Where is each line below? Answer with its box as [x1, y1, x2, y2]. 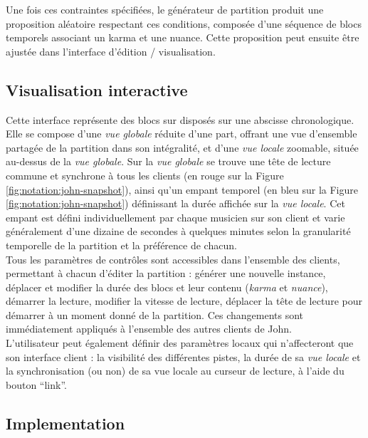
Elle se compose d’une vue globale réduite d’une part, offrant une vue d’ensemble [6, 126, 357, 141]
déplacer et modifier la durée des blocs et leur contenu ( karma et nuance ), [6, 279, 328, 294]
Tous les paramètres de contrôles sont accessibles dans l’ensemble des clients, [6, 251, 340, 266]
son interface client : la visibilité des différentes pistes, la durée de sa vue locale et [6, 349, 361, 364]
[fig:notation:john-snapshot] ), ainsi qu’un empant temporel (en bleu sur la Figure [6, 182, 358, 197]
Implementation [6, 412, 125, 434]
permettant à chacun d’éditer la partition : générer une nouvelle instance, [6, 266, 326, 281]
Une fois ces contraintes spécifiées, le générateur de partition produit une [6, 2, 324, 16]
